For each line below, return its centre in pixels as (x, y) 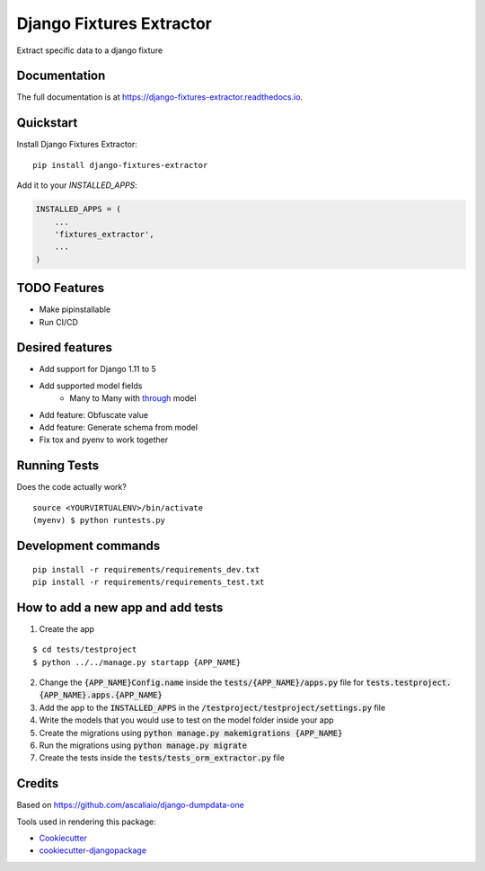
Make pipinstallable (75, 309)
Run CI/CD (58, 322)
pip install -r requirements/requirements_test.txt (149, 582)
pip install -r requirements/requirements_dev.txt (146, 569)
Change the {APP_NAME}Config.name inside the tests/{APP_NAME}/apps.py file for (202, 682)
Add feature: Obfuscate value (93, 414)
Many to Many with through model (133, 398)
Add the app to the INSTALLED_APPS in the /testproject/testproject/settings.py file (212, 707)
